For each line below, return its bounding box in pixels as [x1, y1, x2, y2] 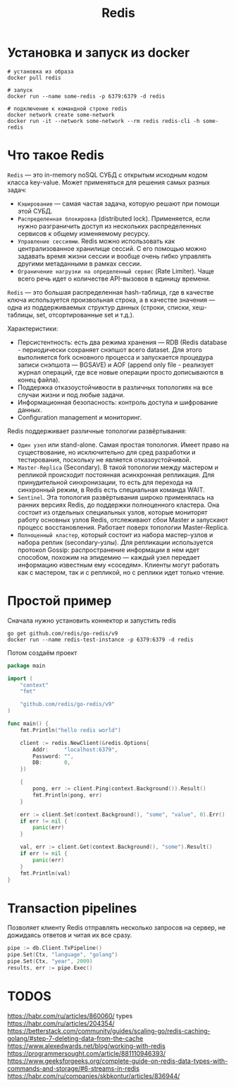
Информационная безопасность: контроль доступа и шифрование [17, 398, 218, 406]
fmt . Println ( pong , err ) [32, 792, 102, 799]
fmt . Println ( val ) [20, 869, 71, 877]
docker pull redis [7, 74, 61, 81]
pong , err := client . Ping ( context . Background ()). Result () [32, 785, 206, 792]
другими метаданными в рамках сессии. [17, 259, 142, 268]
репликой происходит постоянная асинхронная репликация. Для [17, 470, 215, 478]
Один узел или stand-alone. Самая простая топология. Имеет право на [17, 440, 229, 449]
